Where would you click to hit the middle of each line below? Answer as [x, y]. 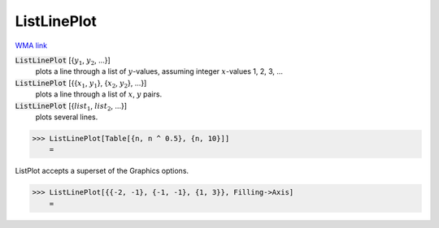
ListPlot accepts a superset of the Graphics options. [102, 171]
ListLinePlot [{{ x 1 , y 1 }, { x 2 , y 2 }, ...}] [81, 84]
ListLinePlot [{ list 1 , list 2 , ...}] [71, 107]
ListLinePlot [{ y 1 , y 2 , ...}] [63, 61]
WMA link [31, 45]
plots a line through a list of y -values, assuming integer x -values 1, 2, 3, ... [159, 71]
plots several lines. [67, 117]
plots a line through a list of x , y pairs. [99, 94]
